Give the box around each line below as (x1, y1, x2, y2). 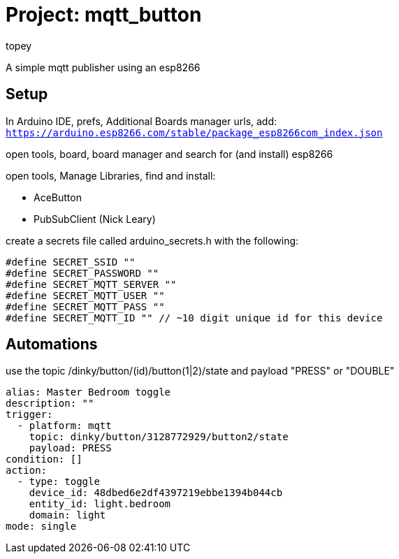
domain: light (29, 509, 106, 521)
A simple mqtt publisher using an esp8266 (6, 61, 201, 73)
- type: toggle (17, 476, 100, 488)
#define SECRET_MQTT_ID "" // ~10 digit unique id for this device (6, 312, 383, 324)
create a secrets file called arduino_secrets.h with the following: (6, 234, 299, 247)
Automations (6, 335, 98, 354)
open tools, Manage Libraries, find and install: (6, 169, 216, 182)
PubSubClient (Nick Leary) (34, 212, 156, 225)
